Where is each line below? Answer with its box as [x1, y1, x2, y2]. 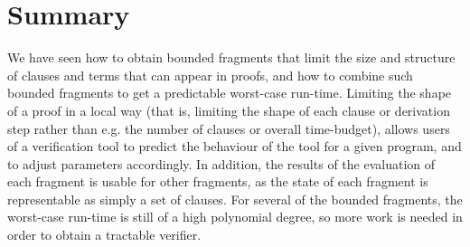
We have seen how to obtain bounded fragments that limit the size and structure [7, 48, 456, 67]
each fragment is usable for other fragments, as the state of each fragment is [7, 172, 428, 191]
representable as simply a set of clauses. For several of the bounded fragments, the [7, 189, 463, 208]
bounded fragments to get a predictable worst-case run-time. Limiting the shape [7, 83, 452, 102]
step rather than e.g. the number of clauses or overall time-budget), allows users [7, 119, 450, 138]
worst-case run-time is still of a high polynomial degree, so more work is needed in [7, 207, 463, 226]
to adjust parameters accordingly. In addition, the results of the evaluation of [7, 154, 436, 173]
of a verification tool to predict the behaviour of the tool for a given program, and [7, 137, 462, 156]
